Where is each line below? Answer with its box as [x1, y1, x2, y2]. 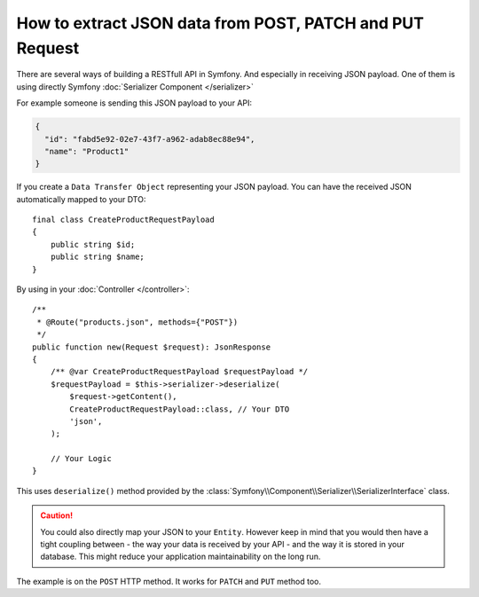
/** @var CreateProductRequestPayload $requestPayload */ [50, 366, 309, 377]
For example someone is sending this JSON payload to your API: [16, 98, 253, 108]
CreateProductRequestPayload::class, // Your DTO [69, 404, 290, 414]
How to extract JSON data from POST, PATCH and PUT [16, 13, 425, 33]
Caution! [40, 510, 74, 521]
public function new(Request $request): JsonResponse [32, 342, 271, 352]
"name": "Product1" [44, 146, 130, 156]
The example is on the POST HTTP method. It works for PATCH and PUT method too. [16, 576, 322, 586]
